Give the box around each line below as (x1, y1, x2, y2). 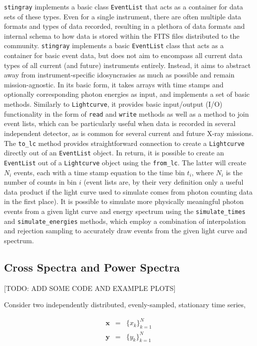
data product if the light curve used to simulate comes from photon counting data (4, 186, 253, 197)
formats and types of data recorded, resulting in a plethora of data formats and (4, 21, 245, 31)
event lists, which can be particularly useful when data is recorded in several (4, 118, 236, 129)
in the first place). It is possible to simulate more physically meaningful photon (4, 196, 244, 207)
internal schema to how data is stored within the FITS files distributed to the (4, 30, 240, 41)
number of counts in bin (4, 177, 77, 187)
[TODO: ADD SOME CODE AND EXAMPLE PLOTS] (4, 282, 176, 293)
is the (226, 167, 243, 177)
